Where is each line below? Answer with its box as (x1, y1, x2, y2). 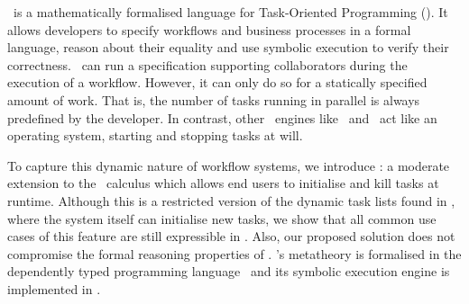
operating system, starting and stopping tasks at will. (7, 126, 303, 145)
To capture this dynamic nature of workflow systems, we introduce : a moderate (7, 156, 450, 174)
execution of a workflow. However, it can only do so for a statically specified (7, 73, 428, 92)
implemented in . (7, 279, 101, 298)
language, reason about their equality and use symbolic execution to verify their (7, 38, 449, 57)
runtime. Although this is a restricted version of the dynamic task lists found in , (7, 191, 455, 210)
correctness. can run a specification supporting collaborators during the (7, 55, 408, 74)
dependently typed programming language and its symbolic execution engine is (7, 262, 450, 281)
